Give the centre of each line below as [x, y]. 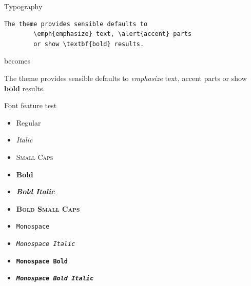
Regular [28, 122]
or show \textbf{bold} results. [89, 44]
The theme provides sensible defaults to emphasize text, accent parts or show [125, 78]
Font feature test [31, 105]
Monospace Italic [46, 244]
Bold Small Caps [48, 208]
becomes [17, 61]
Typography [23, 6]
